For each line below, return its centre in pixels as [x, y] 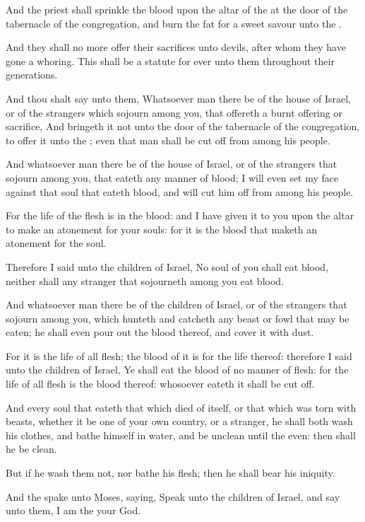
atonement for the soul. [56, 243]
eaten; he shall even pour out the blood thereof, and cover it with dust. [160, 332]
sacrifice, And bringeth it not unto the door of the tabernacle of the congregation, [183, 126]
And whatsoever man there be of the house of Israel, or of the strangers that [172, 164]
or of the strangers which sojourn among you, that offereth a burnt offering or [174, 112]
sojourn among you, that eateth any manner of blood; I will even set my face [172, 177]
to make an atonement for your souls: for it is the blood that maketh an [161, 229]
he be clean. [31, 449]
